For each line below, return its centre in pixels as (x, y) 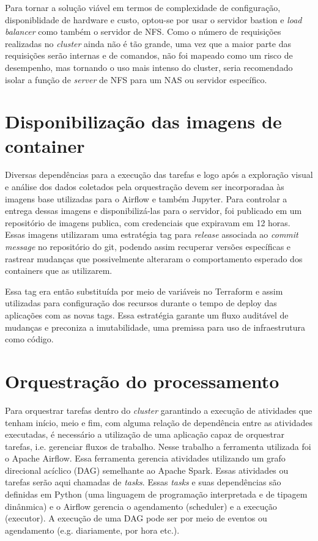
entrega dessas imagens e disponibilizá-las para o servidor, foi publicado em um (153, 211)
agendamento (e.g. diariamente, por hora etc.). (92, 530)
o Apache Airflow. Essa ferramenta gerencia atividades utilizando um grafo (145, 458)
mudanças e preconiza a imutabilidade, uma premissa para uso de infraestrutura (155, 327)
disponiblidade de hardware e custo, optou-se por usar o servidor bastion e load (153, 19)
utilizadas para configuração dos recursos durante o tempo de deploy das (141, 303)
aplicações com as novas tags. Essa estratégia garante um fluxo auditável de (147, 315)
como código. (29, 339)
